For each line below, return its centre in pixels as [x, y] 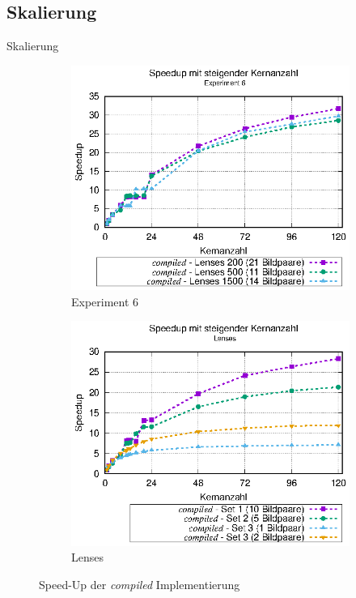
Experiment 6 [105, 301]
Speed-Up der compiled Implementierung [140, 584]
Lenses [87, 557]
